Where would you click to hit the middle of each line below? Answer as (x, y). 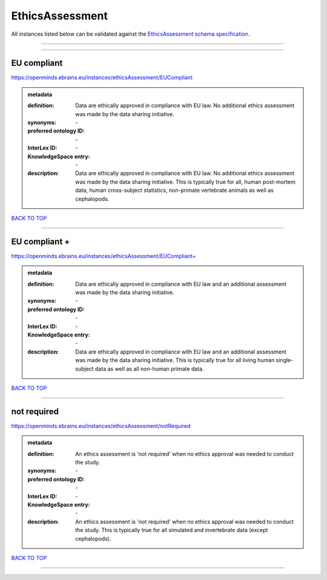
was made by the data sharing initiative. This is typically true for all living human (175, 360)
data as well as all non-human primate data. (149, 369)
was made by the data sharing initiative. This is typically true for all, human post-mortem (186, 182)
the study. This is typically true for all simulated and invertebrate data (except (172, 530)
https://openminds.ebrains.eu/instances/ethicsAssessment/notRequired (101, 426)
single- (285, 360)
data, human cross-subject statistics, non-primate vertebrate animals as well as (174, 190)
